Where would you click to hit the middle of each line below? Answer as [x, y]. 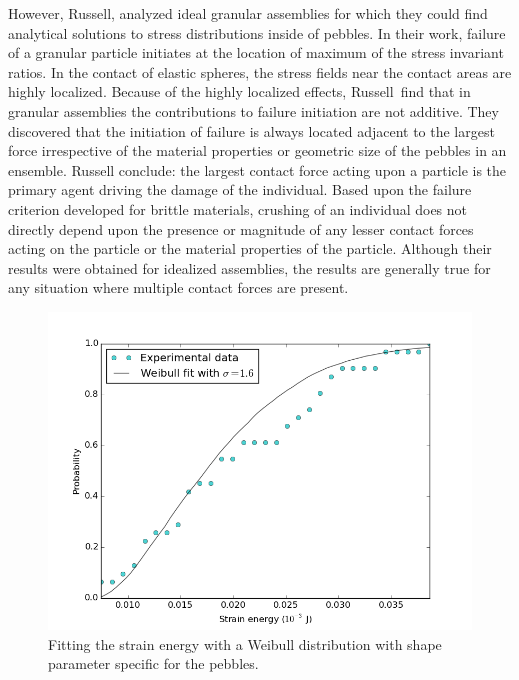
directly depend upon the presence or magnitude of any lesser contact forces [241, 228]
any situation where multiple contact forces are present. [178, 287]
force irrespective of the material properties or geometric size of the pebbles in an [257, 150]
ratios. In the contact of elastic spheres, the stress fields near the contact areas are [260, 71]
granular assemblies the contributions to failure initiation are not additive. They [253, 110]
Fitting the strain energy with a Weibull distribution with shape [245, 643]
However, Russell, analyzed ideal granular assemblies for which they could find [248, 13]
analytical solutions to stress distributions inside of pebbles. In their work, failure [257, 32]
